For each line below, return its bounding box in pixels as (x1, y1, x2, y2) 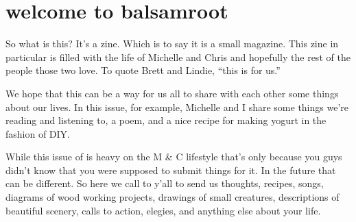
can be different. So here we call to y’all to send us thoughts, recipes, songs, (5, 176, 324, 190)
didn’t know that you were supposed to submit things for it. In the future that (5, 162, 336, 177)
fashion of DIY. (5, 126, 71, 140)
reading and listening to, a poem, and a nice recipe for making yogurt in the (5, 113, 327, 127)
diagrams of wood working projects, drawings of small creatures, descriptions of (5, 190, 340, 204)
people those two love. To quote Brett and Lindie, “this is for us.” (5, 63, 281, 77)
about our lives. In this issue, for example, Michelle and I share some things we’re (5, 99, 348, 114)
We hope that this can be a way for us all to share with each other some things (5, 86, 339, 100)
